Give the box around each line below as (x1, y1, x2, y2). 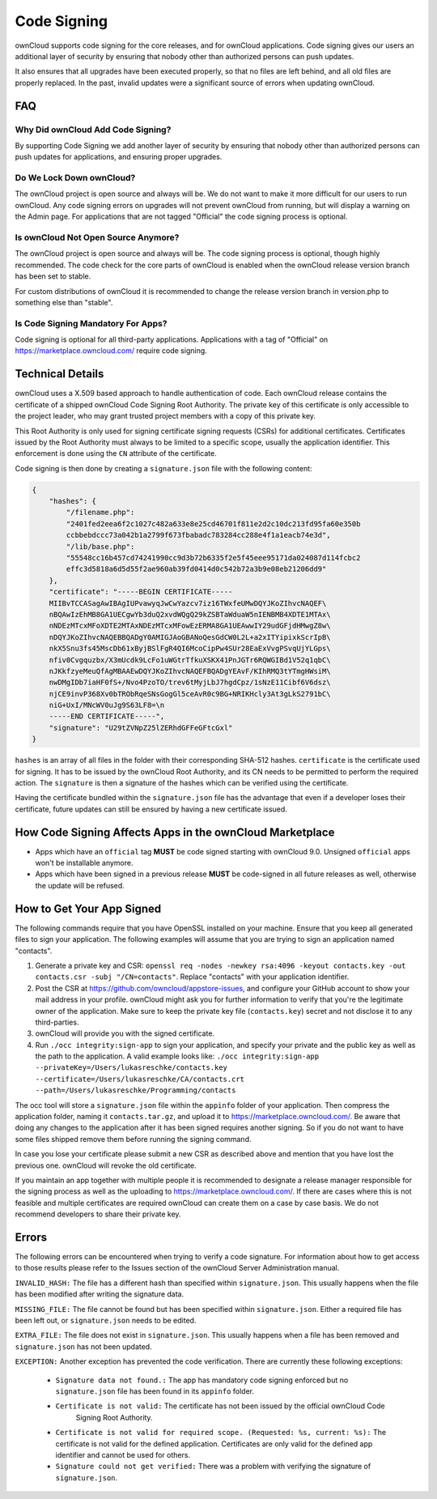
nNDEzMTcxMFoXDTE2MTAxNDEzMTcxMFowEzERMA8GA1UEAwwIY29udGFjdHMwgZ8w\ (49, 621, 331, 631)
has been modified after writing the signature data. (15, 1289, 185, 1299)
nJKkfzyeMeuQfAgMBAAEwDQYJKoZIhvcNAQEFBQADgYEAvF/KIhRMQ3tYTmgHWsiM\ (49, 666, 331, 675)
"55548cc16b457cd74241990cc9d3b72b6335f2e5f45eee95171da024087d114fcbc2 (66, 553, 361, 562)
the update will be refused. (35, 880, 125, 890)
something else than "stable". (15, 297, 113, 307)
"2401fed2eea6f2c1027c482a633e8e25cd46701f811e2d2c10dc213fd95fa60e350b (66, 519, 361, 528)
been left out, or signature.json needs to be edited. (15, 1316, 197, 1326)
